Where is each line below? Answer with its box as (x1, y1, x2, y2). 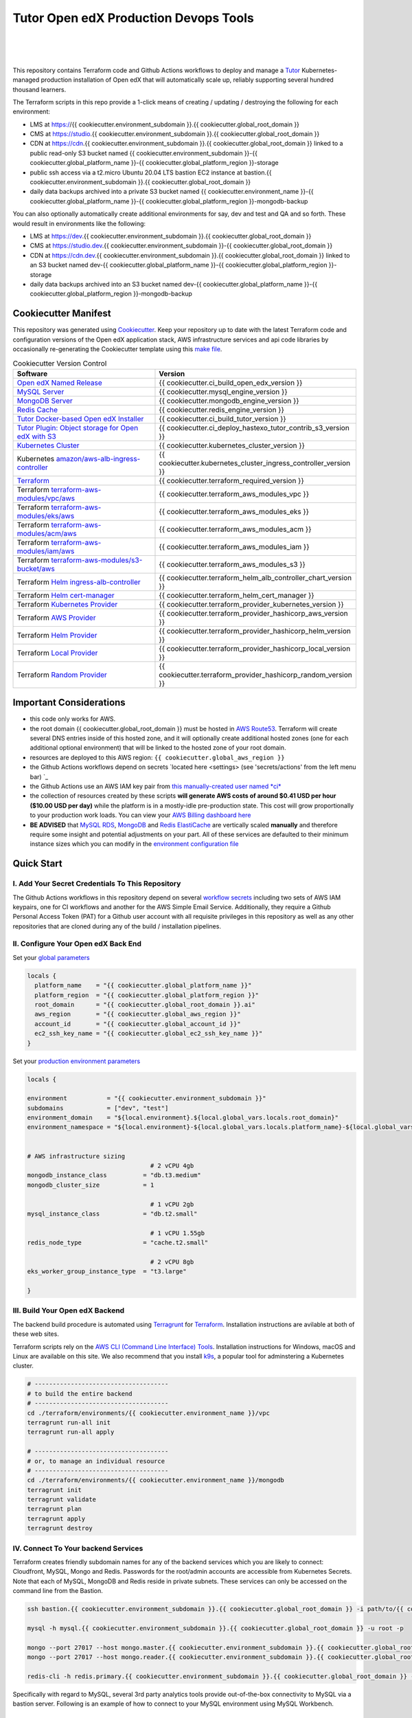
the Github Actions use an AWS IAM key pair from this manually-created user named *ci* (30, 782, 282, 790)
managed (12, 76, 40, 84)
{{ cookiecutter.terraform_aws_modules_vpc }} (159, 489, 309, 498)
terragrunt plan (27, 1505, 82, 1513)
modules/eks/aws (16, 511, 75, 520)
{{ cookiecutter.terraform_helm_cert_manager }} (159, 590, 315, 600)
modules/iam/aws (16, 546, 75, 556)
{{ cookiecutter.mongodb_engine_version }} (159, 396, 299, 405)
